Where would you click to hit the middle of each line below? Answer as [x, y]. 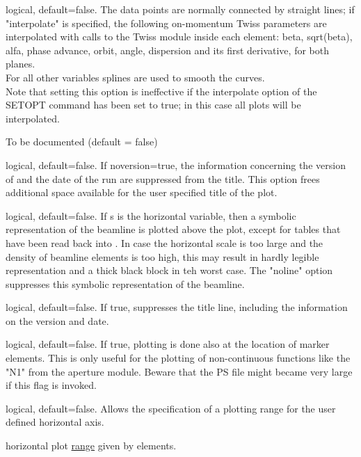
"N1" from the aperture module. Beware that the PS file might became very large [179, 371]
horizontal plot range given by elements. [91, 446]
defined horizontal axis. [55, 422]
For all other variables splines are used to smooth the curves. [135, 77]
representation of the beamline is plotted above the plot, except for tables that [173, 229]
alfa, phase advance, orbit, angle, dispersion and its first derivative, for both [167, 50]
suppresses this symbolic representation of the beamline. [125, 283]
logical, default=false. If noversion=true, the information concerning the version [176, 165]
